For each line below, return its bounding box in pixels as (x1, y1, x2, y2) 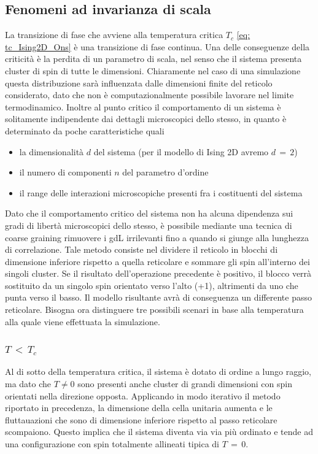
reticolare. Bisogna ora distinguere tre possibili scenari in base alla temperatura (5, 303, 304, 316)
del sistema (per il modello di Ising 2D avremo (93, 145, 269, 158)
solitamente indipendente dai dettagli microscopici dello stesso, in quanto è (5, 112, 287, 125)
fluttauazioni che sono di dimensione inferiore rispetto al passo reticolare (5, 413, 277, 426)
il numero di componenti (19, 166, 112, 179)
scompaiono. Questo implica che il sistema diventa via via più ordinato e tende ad (5, 425, 313, 438)
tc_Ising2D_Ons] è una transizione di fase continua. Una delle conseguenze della (5, 40, 310, 53)
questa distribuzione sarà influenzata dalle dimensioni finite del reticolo (5, 76, 273, 89)
